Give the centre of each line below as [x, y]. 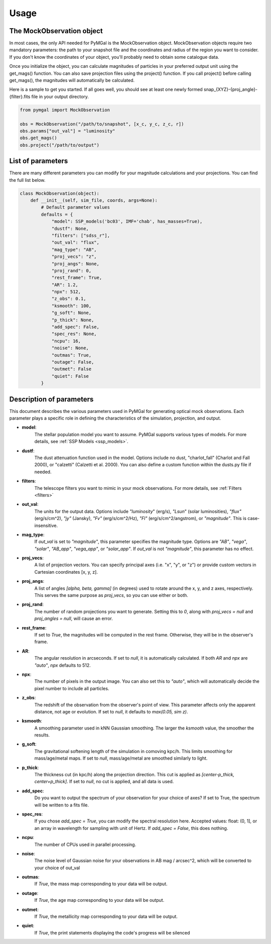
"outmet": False [72, 369]
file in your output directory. [60, 96]
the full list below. [27, 180]
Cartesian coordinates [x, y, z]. [66, 572]
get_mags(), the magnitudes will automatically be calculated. [72, 80]
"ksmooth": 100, [72, 306]
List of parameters [39, 161]
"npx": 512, [66, 292]
